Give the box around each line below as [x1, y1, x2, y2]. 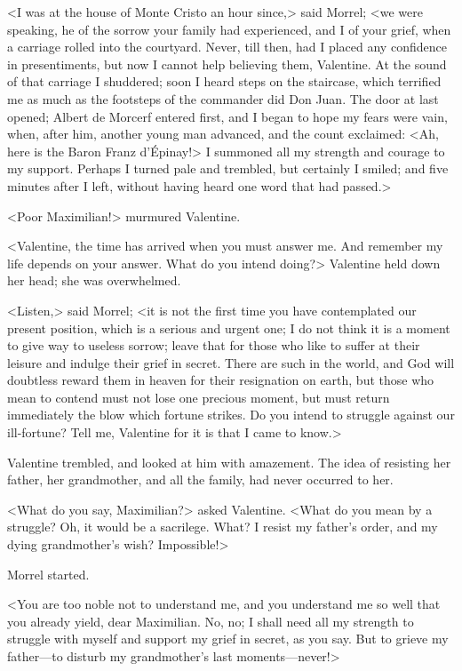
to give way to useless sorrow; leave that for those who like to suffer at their [7, 336, 420, 355]
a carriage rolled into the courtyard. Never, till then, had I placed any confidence [7, 37, 447, 56]
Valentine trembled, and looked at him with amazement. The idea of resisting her [7, 452, 451, 471]
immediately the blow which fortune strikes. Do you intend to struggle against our [7, 405, 455, 424]
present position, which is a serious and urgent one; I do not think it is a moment [7, 318, 450, 337]
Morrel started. [7, 564, 90, 583]
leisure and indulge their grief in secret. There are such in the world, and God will [7, 353, 455, 371]
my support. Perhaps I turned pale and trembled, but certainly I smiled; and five [7, 159, 449, 178]
